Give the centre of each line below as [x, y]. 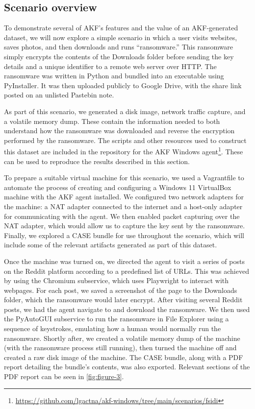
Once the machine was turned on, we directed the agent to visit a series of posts [124, 261]
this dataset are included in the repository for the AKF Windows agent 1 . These [124, 151]
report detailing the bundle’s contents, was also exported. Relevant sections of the [127, 367]
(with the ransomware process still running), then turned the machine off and [120, 348]
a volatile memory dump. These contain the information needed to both [112, 121]
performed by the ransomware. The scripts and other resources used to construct [125, 140]
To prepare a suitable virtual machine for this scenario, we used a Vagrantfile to [124, 178]
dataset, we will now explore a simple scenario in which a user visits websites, [121, 37]
